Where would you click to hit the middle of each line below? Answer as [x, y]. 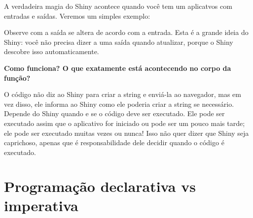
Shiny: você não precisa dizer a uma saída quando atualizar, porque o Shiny [119, 42]
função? [17, 78]
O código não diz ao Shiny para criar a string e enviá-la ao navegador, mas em [123, 94]
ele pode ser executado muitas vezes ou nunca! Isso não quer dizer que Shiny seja [126, 133]
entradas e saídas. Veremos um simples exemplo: [77, 16]
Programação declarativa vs [100, 186]
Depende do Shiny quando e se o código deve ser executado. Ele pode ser [114, 113]
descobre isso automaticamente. [52, 51]
